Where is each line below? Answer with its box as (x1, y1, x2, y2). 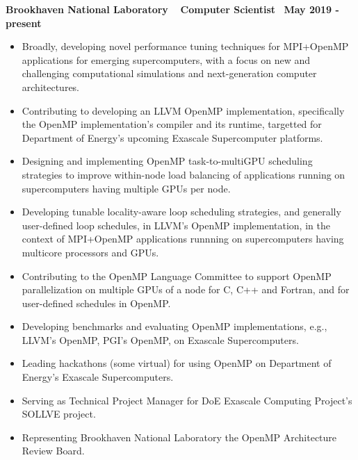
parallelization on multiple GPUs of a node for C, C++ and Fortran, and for (22, 282, 350, 297)
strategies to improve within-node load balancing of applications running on (22, 167, 345, 181)
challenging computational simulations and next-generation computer (22, 66, 317, 81)
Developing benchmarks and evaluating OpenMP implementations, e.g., (22, 319, 327, 334)
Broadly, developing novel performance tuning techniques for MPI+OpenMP (22, 39, 349, 54)
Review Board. (22, 443, 85, 458)
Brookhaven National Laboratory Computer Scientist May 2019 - (6, 2, 339, 16)
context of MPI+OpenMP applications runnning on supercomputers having (22, 231, 344, 246)
